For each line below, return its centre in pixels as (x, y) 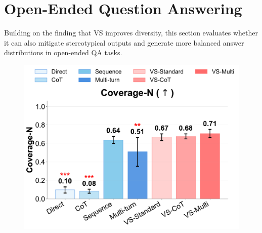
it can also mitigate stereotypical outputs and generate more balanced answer (124, 42)
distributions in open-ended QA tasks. (63, 52)
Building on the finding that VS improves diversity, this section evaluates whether (131, 33)
